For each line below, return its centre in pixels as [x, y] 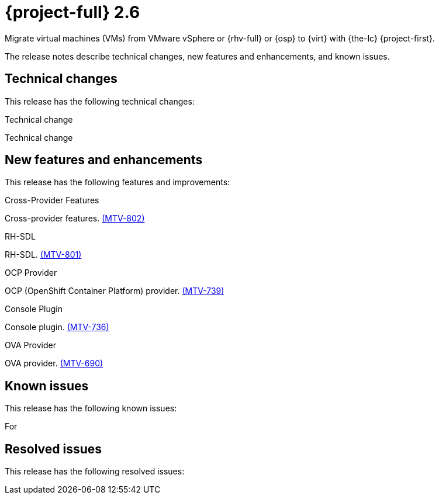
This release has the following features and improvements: [117, 182]
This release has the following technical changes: [100, 101]
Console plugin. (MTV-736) [57, 327]
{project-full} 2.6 [72, 12]
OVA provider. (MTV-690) [54, 363]
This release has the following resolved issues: [95, 472]
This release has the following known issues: [91, 408]
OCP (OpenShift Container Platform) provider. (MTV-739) [115, 291]
